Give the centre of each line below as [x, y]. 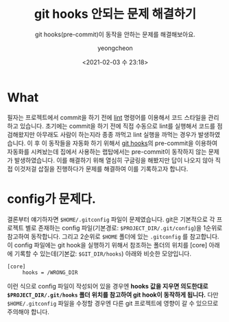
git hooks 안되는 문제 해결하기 [115, 14]
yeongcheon [115, 48]
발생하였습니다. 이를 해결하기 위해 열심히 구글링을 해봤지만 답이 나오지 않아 [114, 160]
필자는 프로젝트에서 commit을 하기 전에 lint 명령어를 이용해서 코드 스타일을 [107, 117]
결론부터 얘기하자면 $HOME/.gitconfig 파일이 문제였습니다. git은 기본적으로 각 [111, 219]
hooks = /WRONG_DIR [50, 272]
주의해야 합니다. [28, 312]
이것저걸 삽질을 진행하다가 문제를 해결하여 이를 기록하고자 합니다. [101, 169]
